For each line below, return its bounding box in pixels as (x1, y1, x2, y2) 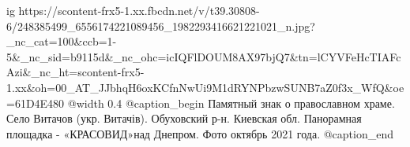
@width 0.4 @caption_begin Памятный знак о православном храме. (67, 94, 395, 111)
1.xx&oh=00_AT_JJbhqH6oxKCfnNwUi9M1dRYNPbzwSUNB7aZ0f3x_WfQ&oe (6, 79, 404, 95)
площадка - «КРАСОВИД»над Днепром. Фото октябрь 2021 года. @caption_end (6, 125, 394, 141)
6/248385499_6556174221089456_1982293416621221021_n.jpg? (6, 17, 315, 34)
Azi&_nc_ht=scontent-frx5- (6, 64, 145, 80)
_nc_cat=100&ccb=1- (6, 33, 117, 50)
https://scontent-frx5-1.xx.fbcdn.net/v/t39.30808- (18, 2, 260, 18)
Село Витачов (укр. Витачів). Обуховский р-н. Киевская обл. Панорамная (6, 110, 362, 127)
